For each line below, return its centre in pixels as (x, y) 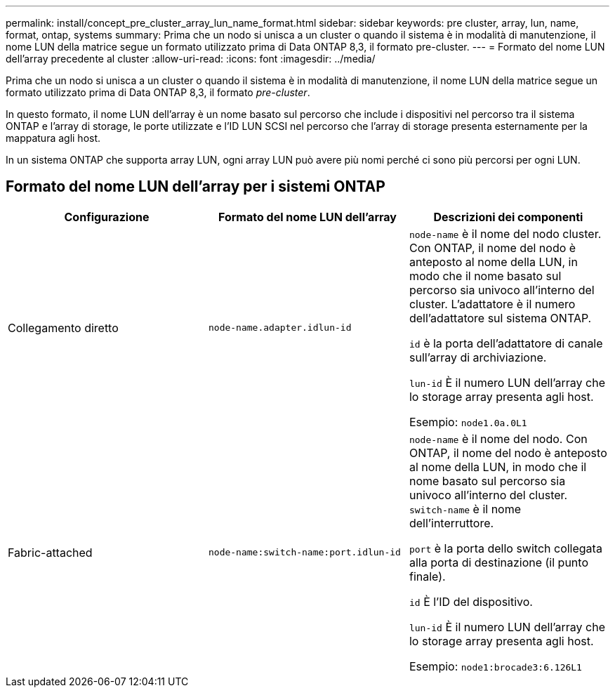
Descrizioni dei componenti (508, 217)
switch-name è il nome (465, 509)
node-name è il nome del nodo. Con (498, 438)
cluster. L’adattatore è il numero (492, 304)
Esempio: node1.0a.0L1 (468, 422)
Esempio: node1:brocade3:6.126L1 (495, 666)
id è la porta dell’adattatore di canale (506, 343)
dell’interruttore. (451, 523)
